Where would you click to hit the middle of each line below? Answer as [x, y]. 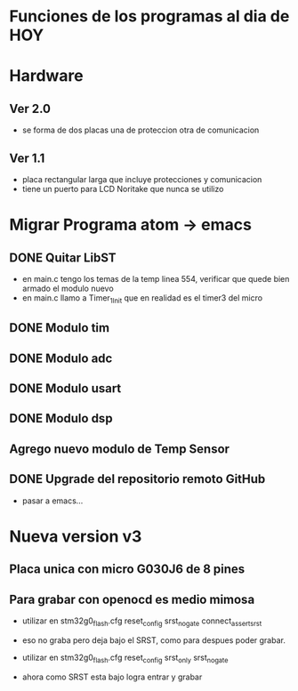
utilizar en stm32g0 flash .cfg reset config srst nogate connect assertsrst [142, 622]
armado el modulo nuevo [68, 288]
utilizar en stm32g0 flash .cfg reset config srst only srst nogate [125, 658]
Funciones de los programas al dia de [149, 16]
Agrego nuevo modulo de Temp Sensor [119, 449]
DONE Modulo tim [59, 328]
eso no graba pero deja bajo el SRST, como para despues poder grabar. [154, 640]
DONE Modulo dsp [61, 418]
